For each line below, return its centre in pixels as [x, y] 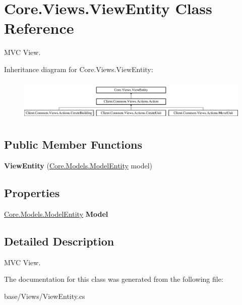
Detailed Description [59, 241]
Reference [39, 28]
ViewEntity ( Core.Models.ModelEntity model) [78, 166]
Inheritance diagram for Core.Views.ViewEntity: [79, 69]
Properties [32, 193]
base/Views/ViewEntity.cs [45, 296]
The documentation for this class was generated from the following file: [114, 279]
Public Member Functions [73, 144]
